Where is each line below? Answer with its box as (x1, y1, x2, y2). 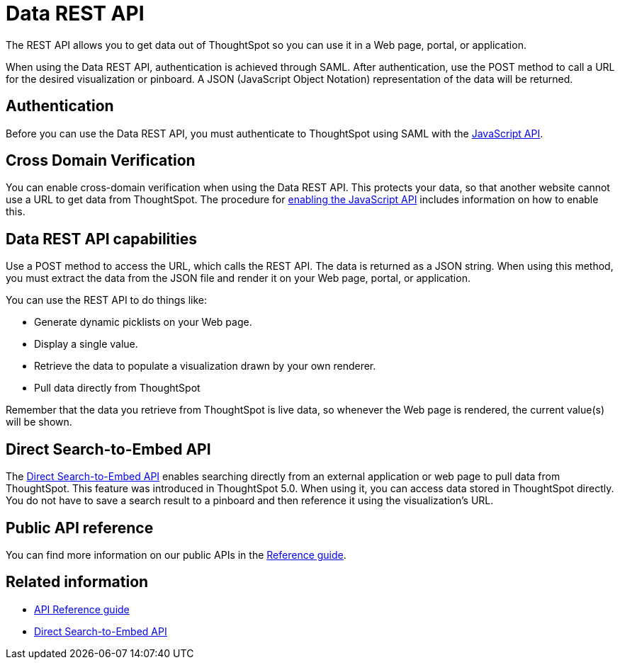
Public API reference (6, 518, 154, 537)
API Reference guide (34, 603, 130, 615)
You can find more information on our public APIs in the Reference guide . (6, 548, 346, 561)
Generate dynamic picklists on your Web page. (34, 316, 252, 329)
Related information (6, 573, 149, 591)
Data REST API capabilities (6, 229, 197, 248)
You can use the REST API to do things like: (6, 294, 208, 307)
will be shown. (6, 416, 72, 428)
